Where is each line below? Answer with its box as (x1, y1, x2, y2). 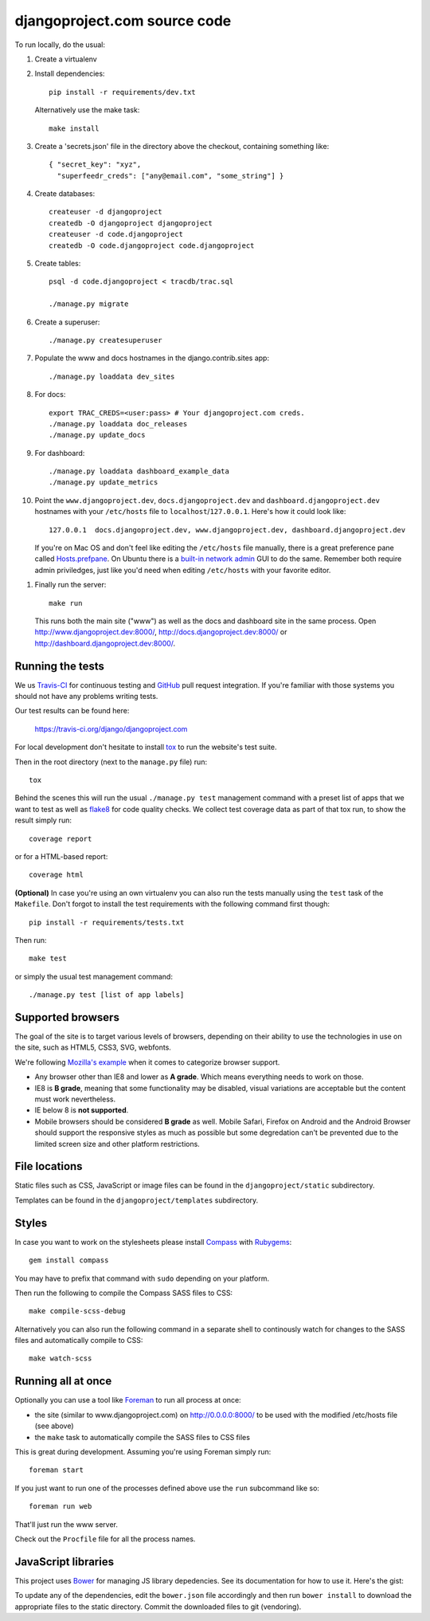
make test (29, 954, 67, 964)
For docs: (34, 390, 66, 399)
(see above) (34, 1421, 75, 1431)
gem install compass (29, 1256, 109, 1265)
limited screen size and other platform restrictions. (34, 1139, 201, 1148)
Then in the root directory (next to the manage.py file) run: (14, 757, 207, 767)
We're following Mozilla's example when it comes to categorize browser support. (14, 1057, 280, 1067)
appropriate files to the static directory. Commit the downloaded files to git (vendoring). (14, 1602, 302, 1611)
